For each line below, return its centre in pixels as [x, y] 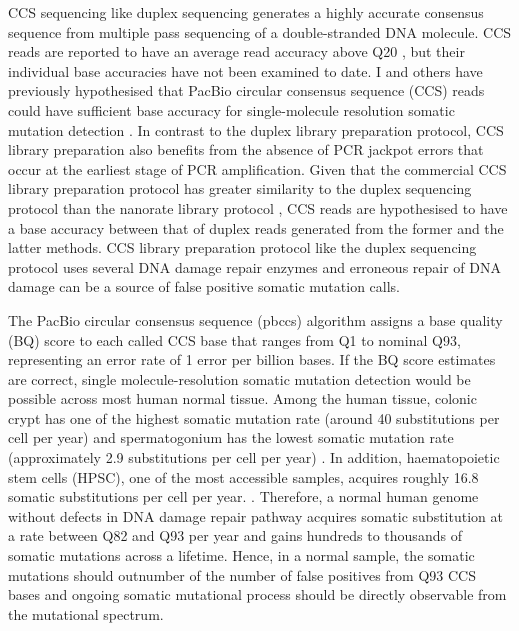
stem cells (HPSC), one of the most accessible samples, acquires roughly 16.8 [243, 476]
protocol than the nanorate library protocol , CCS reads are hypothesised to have [258, 207]
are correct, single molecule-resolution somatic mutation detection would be [239, 378]
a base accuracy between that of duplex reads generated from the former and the [256, 227]
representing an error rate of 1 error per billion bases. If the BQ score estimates [252, 359]
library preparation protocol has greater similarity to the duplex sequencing [240, 188]
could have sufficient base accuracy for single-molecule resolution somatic [231, 109]
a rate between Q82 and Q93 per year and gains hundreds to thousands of [235, 535]
